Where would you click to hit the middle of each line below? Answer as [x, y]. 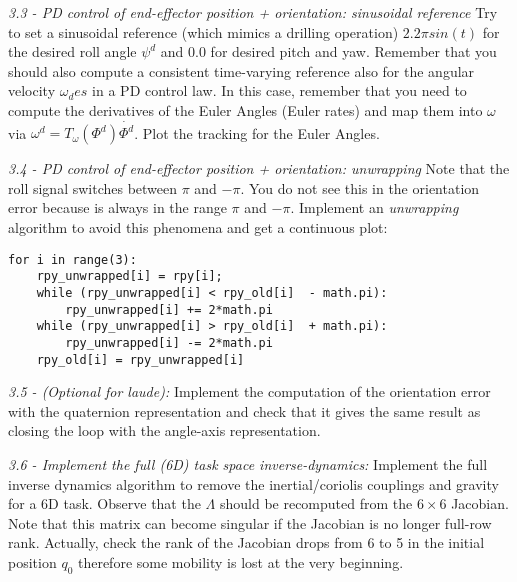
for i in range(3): [72, 259]
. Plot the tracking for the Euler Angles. [257, 132]
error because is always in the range [117, 207]
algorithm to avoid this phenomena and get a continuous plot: [198, 227]
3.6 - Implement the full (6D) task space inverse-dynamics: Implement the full [248, 464]
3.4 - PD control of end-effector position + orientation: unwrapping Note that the [259, 168]
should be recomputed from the [316, 503]
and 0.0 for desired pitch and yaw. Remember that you [328, 51]
